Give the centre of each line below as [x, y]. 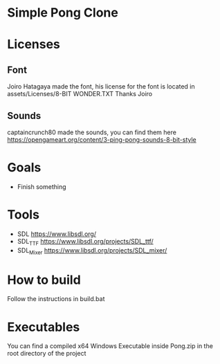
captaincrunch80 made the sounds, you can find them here [92, 132]
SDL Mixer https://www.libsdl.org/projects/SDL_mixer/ [92, 251]
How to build [44, 280]
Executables [44, 327]
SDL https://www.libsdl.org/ [57, 234]
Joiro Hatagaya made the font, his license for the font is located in [101, 87]
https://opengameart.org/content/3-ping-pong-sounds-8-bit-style [102, 139]
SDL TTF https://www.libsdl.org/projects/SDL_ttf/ [85, 242]
